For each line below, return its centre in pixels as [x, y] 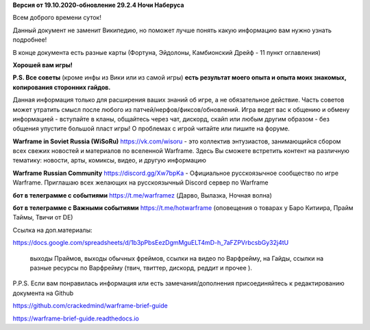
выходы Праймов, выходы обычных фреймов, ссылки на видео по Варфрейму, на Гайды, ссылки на [176, 258]
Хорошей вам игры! [43, 64]
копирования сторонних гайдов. [62, 87]
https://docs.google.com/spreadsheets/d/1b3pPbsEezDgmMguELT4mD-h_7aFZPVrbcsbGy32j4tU [151, 243]
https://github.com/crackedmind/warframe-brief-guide [90, 306]
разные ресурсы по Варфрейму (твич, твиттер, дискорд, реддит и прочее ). [141, 268]
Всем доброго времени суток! [57, 18]
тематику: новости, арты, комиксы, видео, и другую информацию [110, 161]
